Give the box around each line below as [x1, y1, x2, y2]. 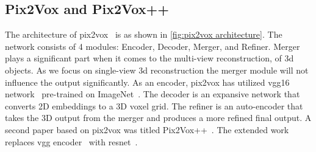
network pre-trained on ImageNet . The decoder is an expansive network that [5, 88, 300, 100]
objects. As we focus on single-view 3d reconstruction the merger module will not [5, 63, 309, 76]
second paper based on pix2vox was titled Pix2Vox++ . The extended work [5, 123, 289, 136]
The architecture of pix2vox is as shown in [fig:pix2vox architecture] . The [5, 28, 282, 41]
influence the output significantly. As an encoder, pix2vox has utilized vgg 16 [5, 75, 290, 88]
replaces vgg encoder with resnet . [5, 135, 138, 148]
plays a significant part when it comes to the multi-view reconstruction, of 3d [5, 52, 294, 64]
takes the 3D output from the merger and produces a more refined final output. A [5, 111, 312, 124]
